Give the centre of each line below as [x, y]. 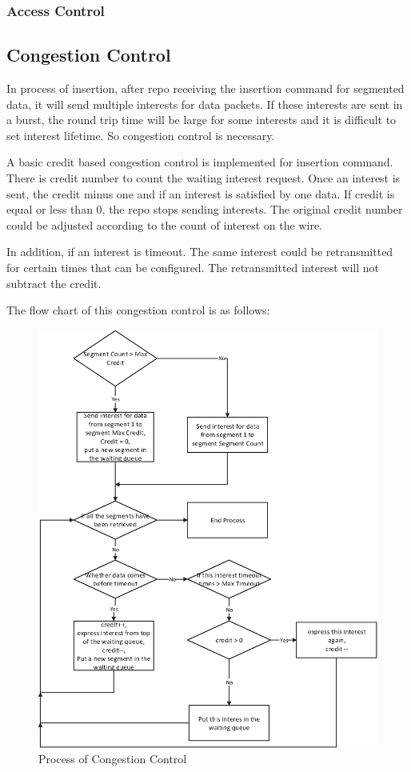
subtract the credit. [54, 283]
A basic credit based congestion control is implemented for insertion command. [200, 162]
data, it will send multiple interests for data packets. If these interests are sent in [205, 104]
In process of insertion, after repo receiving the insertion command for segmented [205, 88]
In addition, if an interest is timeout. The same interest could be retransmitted [200, 252]
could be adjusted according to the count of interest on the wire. [164, 224]
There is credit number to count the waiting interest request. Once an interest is [204, 178]
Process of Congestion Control [113, 759]
